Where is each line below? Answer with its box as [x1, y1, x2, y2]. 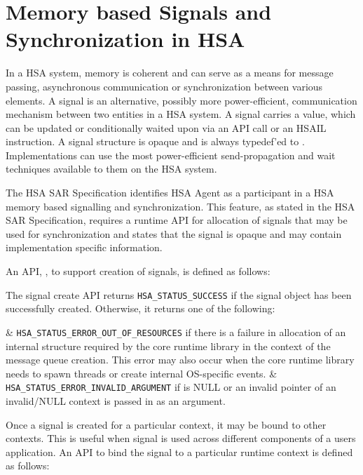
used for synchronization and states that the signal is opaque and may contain [6, 226, 342, 241]
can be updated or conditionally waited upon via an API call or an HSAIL [6, 120, 327, 135]
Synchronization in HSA [6, 25, 245, 53]
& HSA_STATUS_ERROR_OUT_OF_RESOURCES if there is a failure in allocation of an [6, 324, 346, 339]
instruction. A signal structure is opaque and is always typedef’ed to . [6, 134, 305, 149]
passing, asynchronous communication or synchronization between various [6, 79, 323, 93]
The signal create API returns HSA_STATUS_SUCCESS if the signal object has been [6, 287, 352, 302]
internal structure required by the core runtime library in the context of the [6, 338, 331, 353]
